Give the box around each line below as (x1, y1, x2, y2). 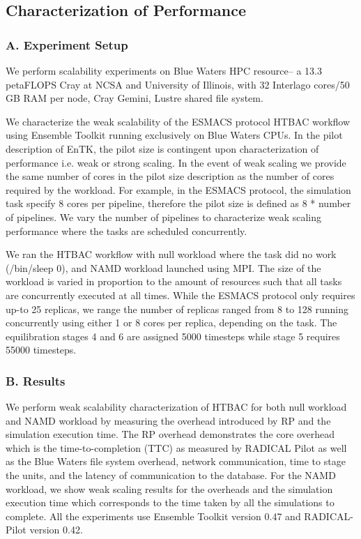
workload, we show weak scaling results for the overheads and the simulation (6, 481, 333, 496)
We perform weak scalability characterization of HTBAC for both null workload (6, 400, 347, 414)
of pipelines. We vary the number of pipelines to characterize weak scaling (6, 209, 322, 224)
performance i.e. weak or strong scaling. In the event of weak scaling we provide (6, 155, 346, 169)
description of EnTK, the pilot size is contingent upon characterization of (6, 141, 319, 155)
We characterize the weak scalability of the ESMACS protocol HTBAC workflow (6, 114, 351, 128)
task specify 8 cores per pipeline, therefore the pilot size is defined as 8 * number (6, 196, 351, 211)
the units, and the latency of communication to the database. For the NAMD (6, 468, 336, 483)
